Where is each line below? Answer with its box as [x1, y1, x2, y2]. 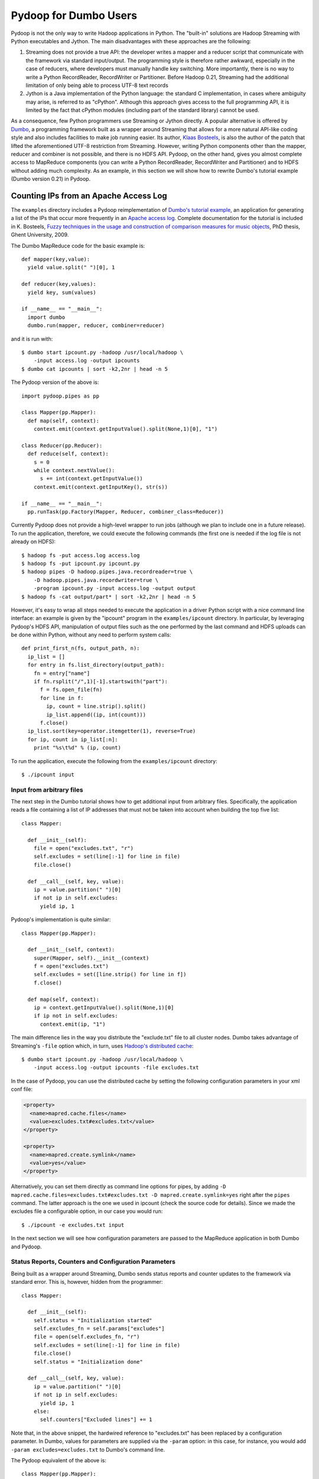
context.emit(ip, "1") [40, 1021, 106, 1028]
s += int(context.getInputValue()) [40, 475, 143, 482]
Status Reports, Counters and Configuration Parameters [11, 1258, 175, 1266]
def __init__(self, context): [27, 947, 115, 953]
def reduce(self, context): [27, 450, 109, 457]
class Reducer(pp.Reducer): [21, 442, 103, 449]
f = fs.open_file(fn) [40, 686, 103, 693]
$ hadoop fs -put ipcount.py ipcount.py [21, 560, 140, 567]
